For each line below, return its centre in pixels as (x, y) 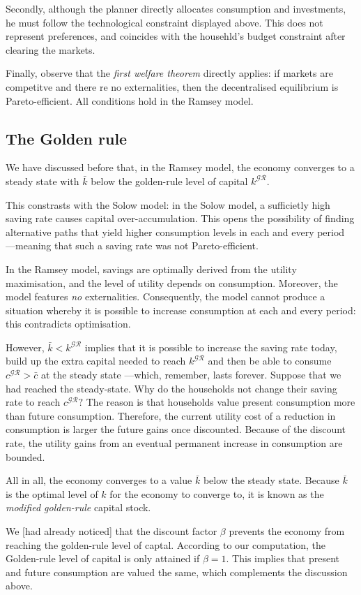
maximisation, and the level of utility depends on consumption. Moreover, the (172, 282)
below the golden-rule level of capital (169, 181)
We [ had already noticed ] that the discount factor (112, 531)
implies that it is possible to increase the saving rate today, (211, 347)
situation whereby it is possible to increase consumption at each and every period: (181, 310)
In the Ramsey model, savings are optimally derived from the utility (151, 269)
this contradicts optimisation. (68, 324)
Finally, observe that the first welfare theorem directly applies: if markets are (169, 73)
